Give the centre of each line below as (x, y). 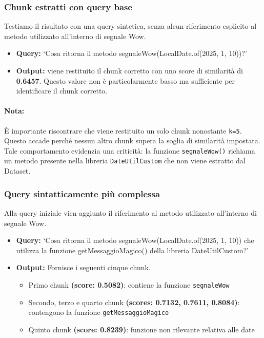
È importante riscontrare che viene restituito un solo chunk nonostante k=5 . (123, 130)
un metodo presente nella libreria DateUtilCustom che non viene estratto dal (125, 161)
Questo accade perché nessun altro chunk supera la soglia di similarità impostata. (132, 140)
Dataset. (17, 171)
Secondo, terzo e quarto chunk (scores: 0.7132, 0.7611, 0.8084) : (134, 302)
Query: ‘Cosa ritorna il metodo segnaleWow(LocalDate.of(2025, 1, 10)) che (135, 240)
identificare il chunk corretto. (62, 91)
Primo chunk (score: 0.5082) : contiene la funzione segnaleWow (129, 284)
